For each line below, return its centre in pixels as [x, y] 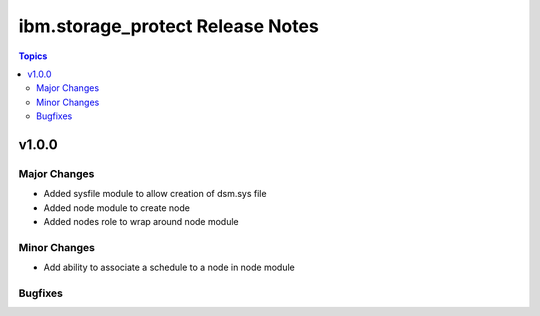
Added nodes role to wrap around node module [141, 222]
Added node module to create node [116, 207]
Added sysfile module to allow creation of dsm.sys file [155, 194]
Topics [33, 56]
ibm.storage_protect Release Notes [168, 26]
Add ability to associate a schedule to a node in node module [169, 267]
